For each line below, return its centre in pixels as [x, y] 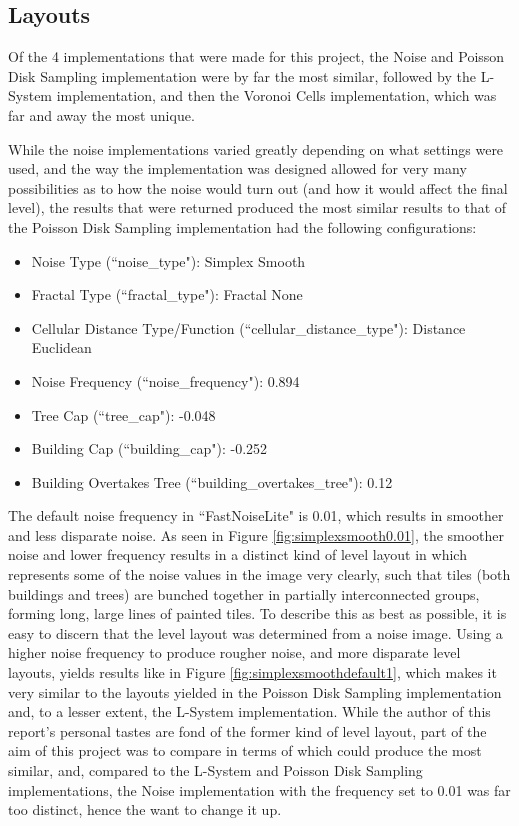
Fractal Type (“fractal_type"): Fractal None [167, 294]
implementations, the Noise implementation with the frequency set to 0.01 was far [259, 789]
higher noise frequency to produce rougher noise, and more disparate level [234, 652]
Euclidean [61, 347]
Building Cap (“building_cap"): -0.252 [149, 448]
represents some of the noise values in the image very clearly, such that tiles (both [259, 574]
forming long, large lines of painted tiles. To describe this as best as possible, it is [257, 613]
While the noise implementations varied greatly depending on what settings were [256, 148]
